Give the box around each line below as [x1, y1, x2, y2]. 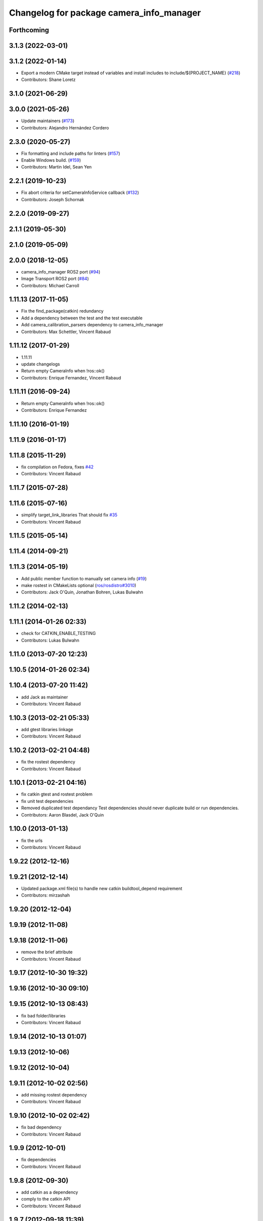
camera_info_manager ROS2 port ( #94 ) [21, 269, 101, 274]
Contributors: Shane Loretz [21, 77, 75, 83]
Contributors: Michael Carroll [21, 282, 80, 288]
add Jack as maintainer [21, 694, 68, 700]
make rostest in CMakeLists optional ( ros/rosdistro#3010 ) [21, 582, 136, 588]
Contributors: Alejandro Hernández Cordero [21, 125, 109, 130]
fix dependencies [21, 1157, 56, 1162]
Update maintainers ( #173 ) [21, 118, 75, 124]
